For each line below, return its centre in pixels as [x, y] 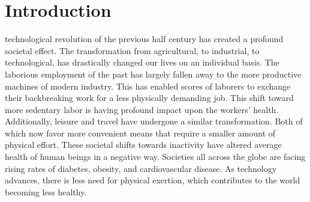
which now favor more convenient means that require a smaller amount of [140, 133]
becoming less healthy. [46, 191]
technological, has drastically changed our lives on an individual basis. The [142, 62]
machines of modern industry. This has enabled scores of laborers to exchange [148, 86]
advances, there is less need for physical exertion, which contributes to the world [153, 180]
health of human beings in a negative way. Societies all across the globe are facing [155, 157]
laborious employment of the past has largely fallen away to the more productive [153, 74]
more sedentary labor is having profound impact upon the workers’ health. [142, 109]
